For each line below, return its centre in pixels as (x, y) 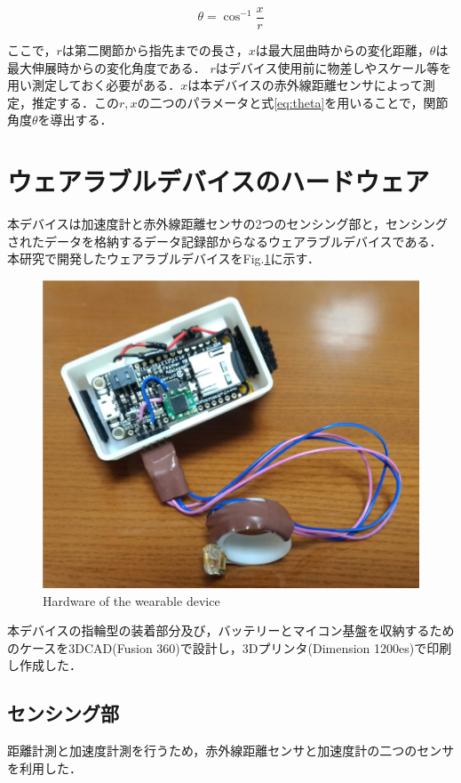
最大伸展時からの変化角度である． (107, 67)
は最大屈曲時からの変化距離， (342, 50)
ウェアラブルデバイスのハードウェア (219, 181)
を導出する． (75, 120)
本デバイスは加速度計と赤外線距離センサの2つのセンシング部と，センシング (228, 224)
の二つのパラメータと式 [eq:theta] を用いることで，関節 (293, 102)
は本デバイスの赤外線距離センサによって (305, 85)
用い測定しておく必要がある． (94, 85)
